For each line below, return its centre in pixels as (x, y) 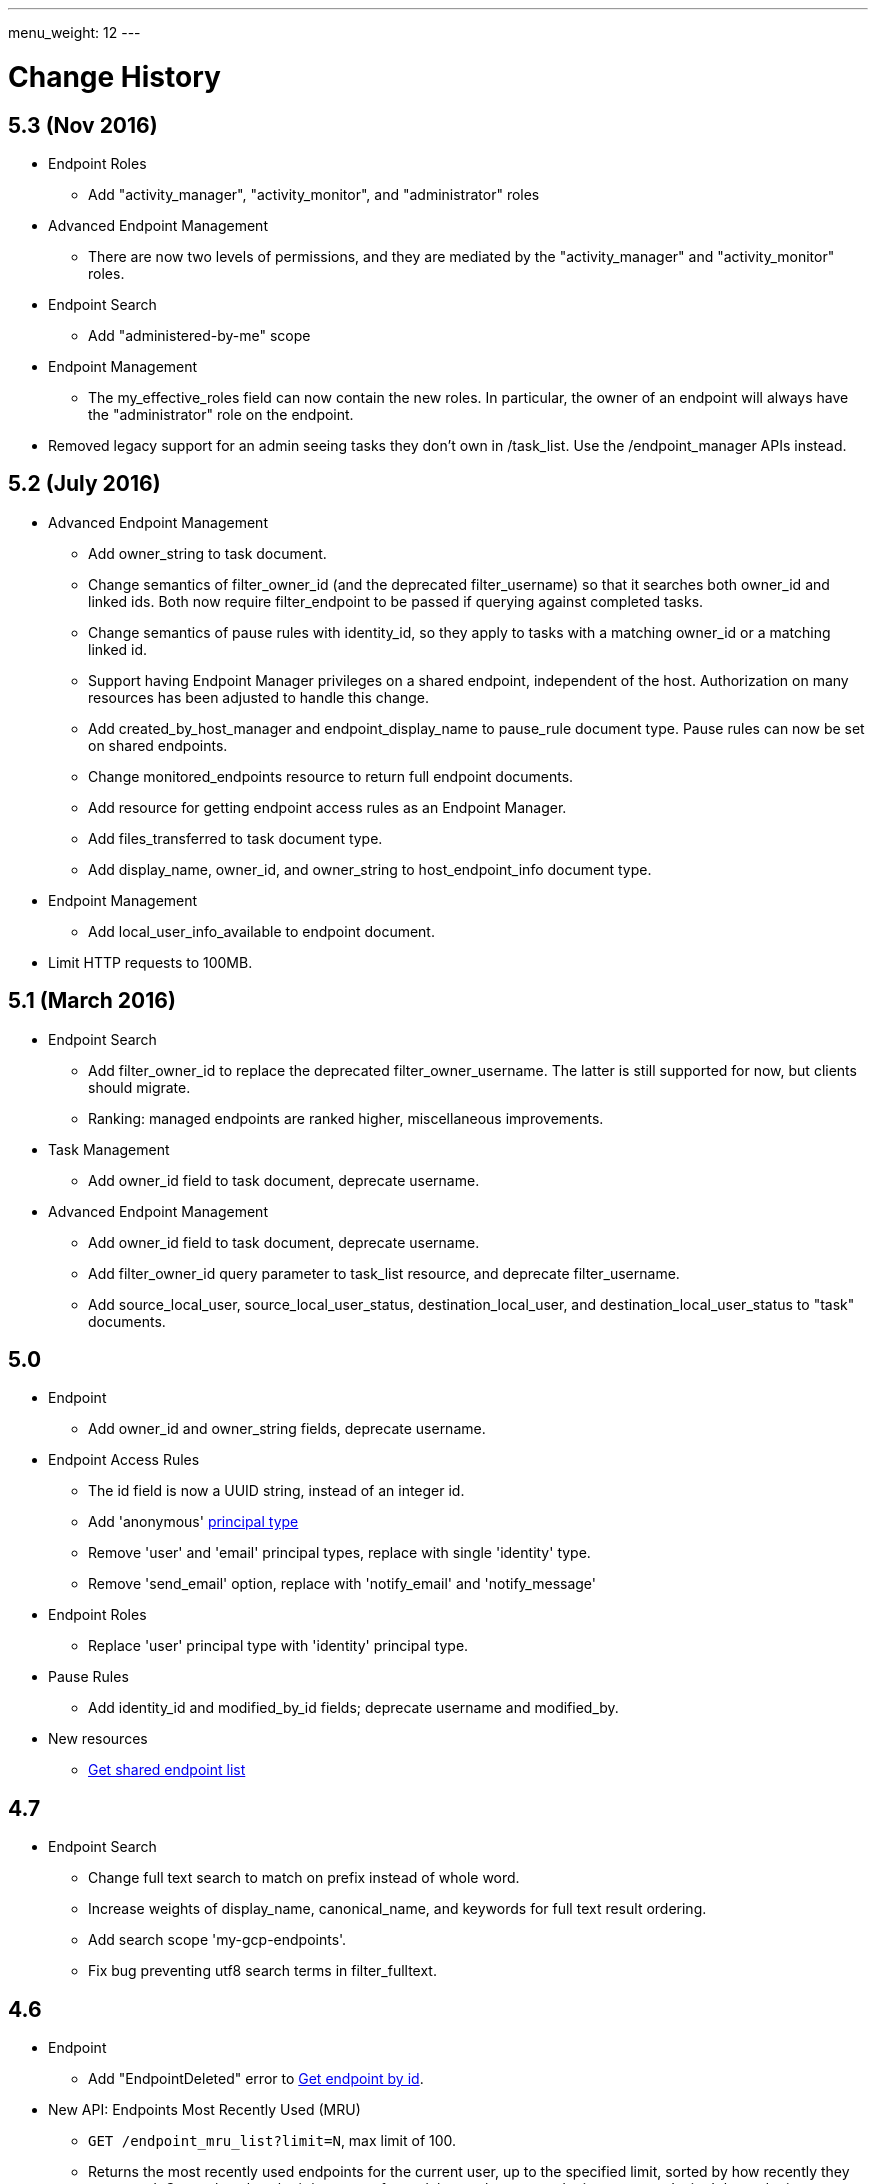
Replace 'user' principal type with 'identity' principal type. (278, 1646)
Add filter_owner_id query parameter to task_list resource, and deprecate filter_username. (384, 1273)
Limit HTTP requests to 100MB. (150, 962)
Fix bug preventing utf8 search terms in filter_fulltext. (262, 1971)
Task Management (109, 1149)
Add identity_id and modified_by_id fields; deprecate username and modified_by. (353, 1708)
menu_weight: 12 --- (74, 32)
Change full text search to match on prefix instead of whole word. (304, 1878)
